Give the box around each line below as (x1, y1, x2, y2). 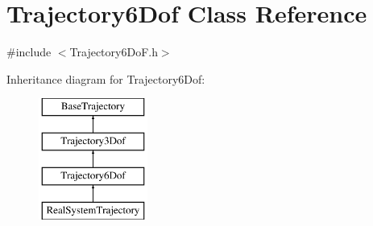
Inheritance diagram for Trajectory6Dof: (6, 70, 205, 87)
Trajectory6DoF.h (69, 43, 158, 60)
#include (6, 43, 52, 60)
